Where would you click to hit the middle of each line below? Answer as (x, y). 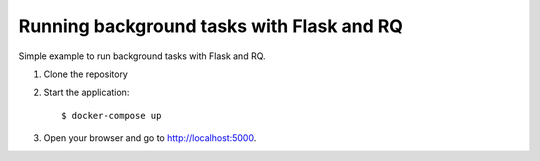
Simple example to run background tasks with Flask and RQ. (142, 56)
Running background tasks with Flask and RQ (211, 26)
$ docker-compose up (111, 115)
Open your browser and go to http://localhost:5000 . (150, 138)
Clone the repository (86, 74)
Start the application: (86, 92)
